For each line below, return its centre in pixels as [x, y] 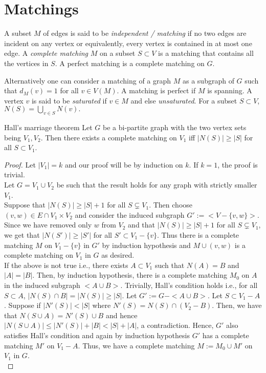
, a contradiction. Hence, [175, 325]
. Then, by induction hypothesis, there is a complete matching [130, 275]
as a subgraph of [208, 80]
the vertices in [26, 63]
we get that [22, 235]
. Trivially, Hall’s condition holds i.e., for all [189, 285]
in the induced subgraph [42, 285]
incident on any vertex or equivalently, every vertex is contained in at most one [128, 43]
